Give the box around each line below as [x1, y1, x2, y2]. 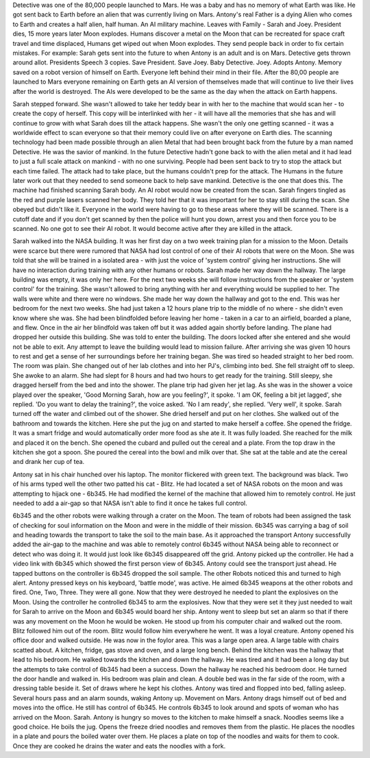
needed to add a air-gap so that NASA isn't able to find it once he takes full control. [12, 499, 247, 507]
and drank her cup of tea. [12, 458, 85, 466]
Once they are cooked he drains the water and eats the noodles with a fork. [12, 742, 226, 750]
